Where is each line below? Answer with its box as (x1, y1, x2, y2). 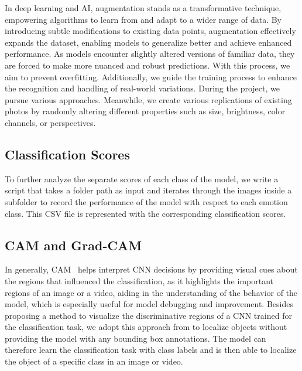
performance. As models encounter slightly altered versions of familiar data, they (5, 47, 295, 60)
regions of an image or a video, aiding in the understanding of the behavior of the (5, 286, 298, 298)
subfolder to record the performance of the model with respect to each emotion (5, 195, 288, 207)
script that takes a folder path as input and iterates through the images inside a (5, 184, 292, 196)
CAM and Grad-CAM (5, 236, 142, 254)
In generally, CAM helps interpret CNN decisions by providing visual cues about (5, 263, 298, 275)
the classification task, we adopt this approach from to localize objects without (5, 321, 287, 333)
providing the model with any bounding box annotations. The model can (5, 332, 266, 344)
